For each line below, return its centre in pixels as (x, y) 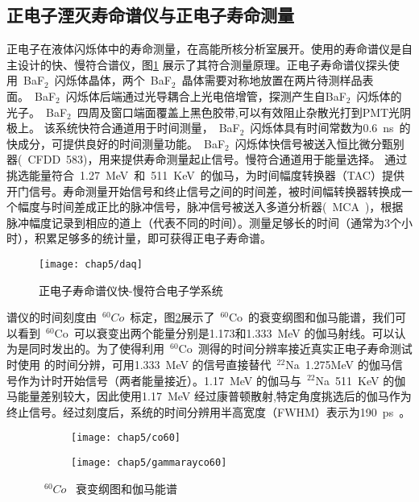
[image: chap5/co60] (126, 438)
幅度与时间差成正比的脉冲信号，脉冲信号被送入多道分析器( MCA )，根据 (210, 207)
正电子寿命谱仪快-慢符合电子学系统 (131, 290)
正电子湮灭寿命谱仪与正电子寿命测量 (150, 15)
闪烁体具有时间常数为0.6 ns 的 (330, 128)
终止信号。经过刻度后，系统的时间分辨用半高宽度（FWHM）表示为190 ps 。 (209, 411)
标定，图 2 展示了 (172, 317)
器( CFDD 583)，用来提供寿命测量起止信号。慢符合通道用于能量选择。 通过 (207, 159)
